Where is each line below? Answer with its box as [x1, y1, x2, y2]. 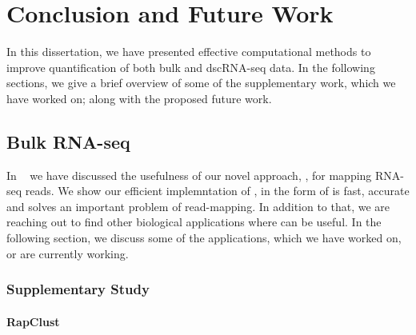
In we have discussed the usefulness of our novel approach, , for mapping [6, 166, 372, 183]
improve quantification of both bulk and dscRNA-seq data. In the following [6, 58, 375, 75]
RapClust [6, 313, 60, 329]
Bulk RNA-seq [6, 129, 130, 154]
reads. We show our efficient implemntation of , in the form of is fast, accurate [25, 182, 410, 199]
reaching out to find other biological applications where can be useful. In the [6, 213, 382, 230]
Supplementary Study [6, 279, 150, 299]
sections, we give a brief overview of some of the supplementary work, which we [6, 74, 396, 91]
